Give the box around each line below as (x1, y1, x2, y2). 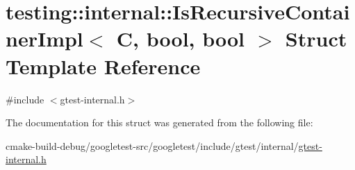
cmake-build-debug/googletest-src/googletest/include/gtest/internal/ (6, 138, 299, 153)
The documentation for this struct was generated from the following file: (6, 115, 313, 130)
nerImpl (6, 24, 83, 53)
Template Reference (6, 51, 201, 80)
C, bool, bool (116, 24, 245, 53)
